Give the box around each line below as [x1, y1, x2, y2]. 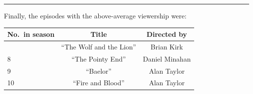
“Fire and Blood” [72, 78, 125, 88]
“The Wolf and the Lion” [61, 41, 136, 51]
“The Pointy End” [71, 53, 126, 63]
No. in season [7, 29, 54, 39]
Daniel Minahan [143, 53, 191, 63]
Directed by [146, 29, 187, 39]
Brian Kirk [150, 41, 183, 51]
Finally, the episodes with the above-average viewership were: [4, 11, 187, 20]
